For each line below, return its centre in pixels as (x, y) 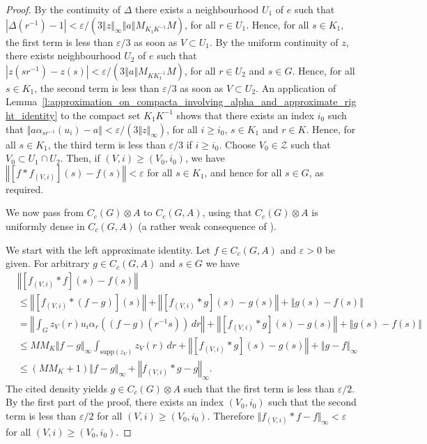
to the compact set (100, 115)
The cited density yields (56, 388)
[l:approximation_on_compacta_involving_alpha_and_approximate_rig (199, 101)
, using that (227, 212)
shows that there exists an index (245, 115)
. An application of (296, 87)
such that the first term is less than (259, 388)
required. (25, 189)
